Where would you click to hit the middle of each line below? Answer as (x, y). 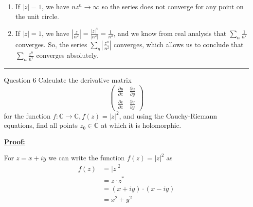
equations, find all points (41, 125)
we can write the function (87, 158)
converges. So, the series (51, 44)
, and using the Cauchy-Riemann (168, 115)
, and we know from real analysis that (170, 33)
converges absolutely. (67, 55)
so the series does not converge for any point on (173, 6)
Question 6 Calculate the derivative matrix (68, 80)
